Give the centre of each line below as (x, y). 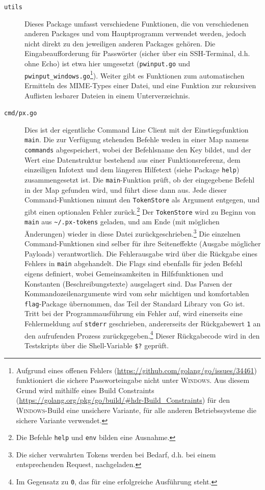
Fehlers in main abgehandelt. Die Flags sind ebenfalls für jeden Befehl (134, 263)
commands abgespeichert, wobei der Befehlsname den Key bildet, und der (138, 150)
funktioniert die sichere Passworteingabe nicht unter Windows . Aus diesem (133, 380)
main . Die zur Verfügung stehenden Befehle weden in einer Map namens (137, 139)
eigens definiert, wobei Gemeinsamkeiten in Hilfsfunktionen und (124, 273)
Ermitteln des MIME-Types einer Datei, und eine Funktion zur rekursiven (140, 85)
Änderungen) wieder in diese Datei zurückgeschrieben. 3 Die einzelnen (132, 233)
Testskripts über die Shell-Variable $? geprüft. (97, 345)
